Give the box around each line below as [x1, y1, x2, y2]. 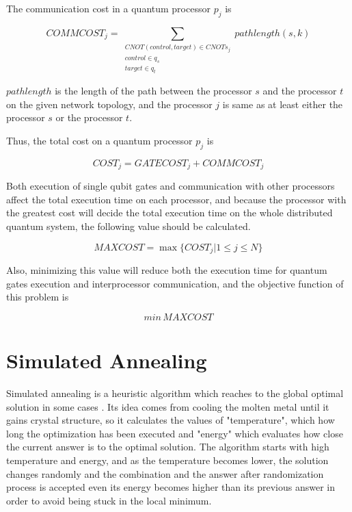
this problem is [6, 290, 69, 304]
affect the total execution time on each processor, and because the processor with [6, 192, 347, 206]
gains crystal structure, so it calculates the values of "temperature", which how [6, 413, 335, 427]
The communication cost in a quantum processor [6, 1, 211, 15]
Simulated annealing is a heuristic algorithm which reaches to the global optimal [6, 386, 344, 400]
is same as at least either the [222, 97, 343, 111]
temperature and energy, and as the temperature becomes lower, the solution [6, 453, 329, 467]
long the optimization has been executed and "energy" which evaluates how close [6, 426, 343, 440]
